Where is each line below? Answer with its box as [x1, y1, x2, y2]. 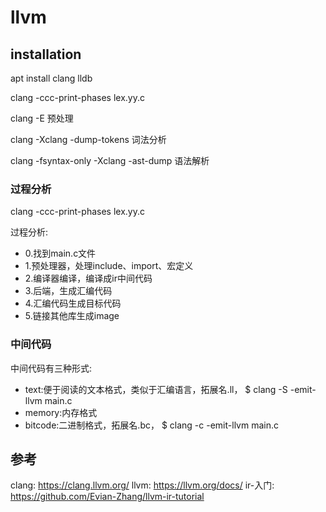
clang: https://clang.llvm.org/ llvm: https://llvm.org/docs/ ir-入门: [10, 479, 275, 491]
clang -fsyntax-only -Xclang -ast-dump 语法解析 [10, 155, 210, 166]
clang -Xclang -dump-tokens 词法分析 [10, 134, 167, 145]
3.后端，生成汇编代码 [24, 285, 113, 297]
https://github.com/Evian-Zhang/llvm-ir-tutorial [10, 491, 205, 503]
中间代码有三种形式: [10, 362, 93, 374]
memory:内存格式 [24, 406, 98, 418]
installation [10, 46, 82, 63]
